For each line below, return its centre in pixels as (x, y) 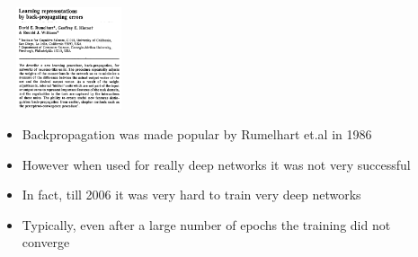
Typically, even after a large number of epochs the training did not (206, 224)
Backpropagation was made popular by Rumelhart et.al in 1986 (197, 133)
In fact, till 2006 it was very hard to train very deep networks (191, 195)
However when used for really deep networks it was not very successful (216, 164)
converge (46, 242)
